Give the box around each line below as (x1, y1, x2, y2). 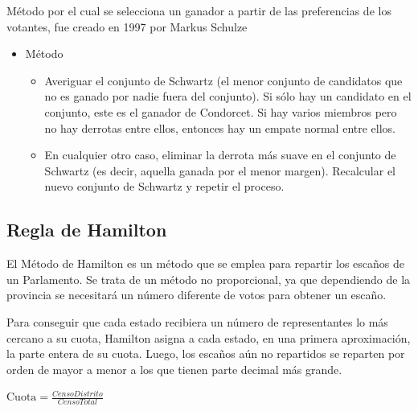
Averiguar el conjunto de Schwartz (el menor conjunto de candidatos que (44, 72, 403, 88)
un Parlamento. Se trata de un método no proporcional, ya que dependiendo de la (6, 270, 411, 287)
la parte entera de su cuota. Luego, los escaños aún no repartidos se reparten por (6, 345, 405, 362)
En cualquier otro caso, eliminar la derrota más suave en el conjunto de (44, 146, 396, 163)
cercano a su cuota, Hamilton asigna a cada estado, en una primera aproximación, (6, 329, 411, 346)
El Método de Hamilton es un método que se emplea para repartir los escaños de (6, 255, 404, 272)
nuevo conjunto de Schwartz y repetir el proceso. (44, 178, 285, 195)
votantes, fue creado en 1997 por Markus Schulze (6, 18, 248, 35)
